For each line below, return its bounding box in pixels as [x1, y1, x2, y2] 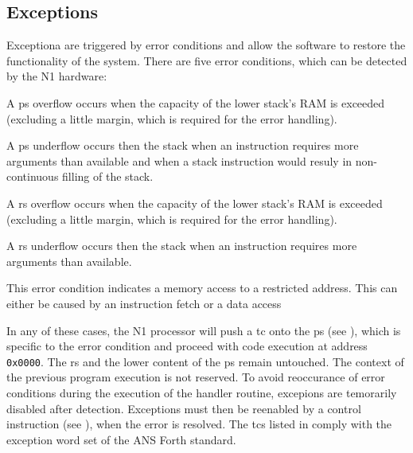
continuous [6, 168, 59, 185]
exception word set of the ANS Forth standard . [6, 431, 236, 447]
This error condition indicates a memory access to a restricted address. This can [6, 279, 398, 296]
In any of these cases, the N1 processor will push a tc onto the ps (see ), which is [6, 322, 401, 338]
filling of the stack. [62, 168, 154, 185]
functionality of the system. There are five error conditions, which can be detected [6, 52, 407, 68]
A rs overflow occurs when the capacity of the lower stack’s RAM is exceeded [6, 194, 383, 211]
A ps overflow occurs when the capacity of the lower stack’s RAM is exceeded [6, 94, 385, 111]
